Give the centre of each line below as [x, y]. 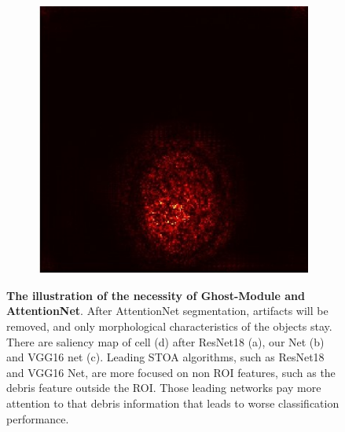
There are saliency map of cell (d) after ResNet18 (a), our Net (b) [165, 341]
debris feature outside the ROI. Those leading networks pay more [164, 388]
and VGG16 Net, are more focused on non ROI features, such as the [171, 372]
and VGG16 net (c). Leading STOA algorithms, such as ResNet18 [165, 357]
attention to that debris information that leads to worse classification [173, 403]
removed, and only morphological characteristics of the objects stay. [169, 326]
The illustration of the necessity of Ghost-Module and [156, 295]
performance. [38, 418]
